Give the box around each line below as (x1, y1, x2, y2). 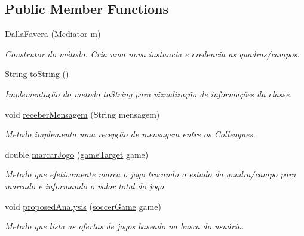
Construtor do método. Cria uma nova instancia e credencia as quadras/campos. (5, 47, 300, 60)
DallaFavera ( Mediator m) (5, 27, 101, 40)
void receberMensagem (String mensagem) (5, 108, 160, 120)
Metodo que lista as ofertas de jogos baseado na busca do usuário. (5, 220, 244, 232)
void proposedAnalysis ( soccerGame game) (5, 200, 161, 212)
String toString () (5, 68, 69, 80)
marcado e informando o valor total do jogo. (5, 179, 167, 192)
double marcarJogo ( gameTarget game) (5, 148, 149, 160)
